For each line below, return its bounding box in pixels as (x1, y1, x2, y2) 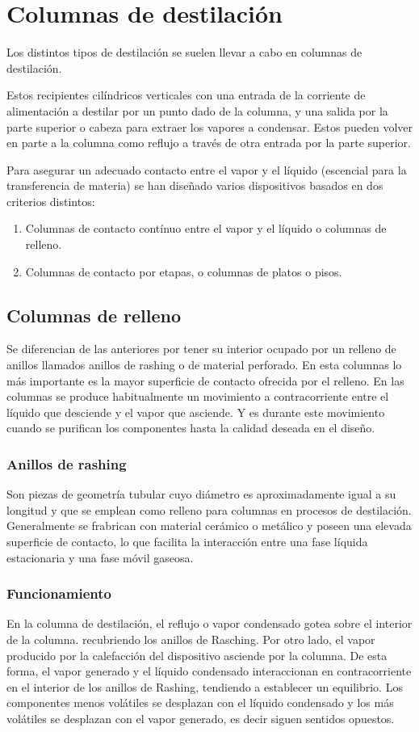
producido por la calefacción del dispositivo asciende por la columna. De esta (6, 646, 388, 663)
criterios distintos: (6, 192, 95, 209)
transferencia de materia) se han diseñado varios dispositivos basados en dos (6, 177, 383, 194)
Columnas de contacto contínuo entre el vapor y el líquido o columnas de (25, 220, 387, 237)
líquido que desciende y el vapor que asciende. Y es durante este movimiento (6, 403, 385, 420)
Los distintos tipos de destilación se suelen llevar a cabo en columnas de (6, 44, 362, 61)
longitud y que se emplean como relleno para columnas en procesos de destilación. (6, 501, 412, 518)
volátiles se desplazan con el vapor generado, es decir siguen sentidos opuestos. (6, 709, 395, 726)
